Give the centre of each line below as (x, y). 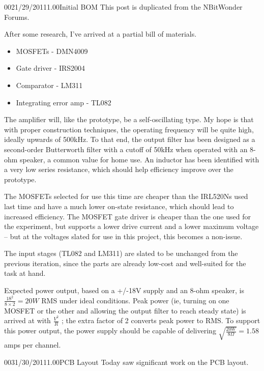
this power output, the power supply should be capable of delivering (110, 331)
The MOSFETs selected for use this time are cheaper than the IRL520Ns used (126, 196)
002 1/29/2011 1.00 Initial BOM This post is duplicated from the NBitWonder (123, 7)
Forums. (17, 17)
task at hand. (25, 273)
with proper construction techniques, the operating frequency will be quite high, (129, 129)
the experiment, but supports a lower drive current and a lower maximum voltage (131, 226)
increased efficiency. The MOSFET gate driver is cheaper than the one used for (127, 216)
